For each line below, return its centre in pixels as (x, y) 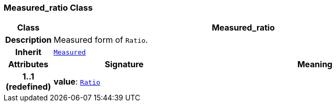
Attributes (28, 64)
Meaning (315, 64)
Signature (124, 64)
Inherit (28, 52)
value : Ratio (77, 82)
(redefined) (28, 87)
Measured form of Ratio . (101, 40)
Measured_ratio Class (48, 8)
